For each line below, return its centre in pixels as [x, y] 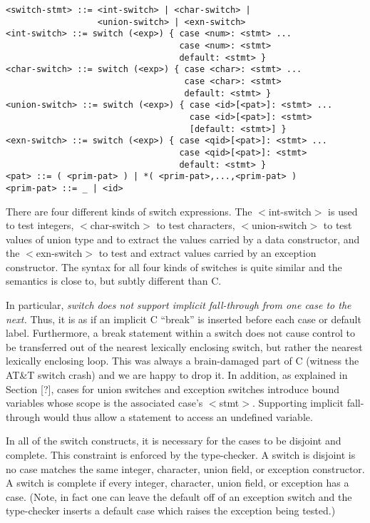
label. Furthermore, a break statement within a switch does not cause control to [180, 333]
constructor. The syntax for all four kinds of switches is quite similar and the [174, 266]
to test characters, [196, 225]
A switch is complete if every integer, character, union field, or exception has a [178, 483]
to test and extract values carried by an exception [207, 253]
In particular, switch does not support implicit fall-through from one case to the [179, 305]
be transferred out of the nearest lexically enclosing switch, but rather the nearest [184, 346]
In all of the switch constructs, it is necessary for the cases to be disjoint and [174, 441]
